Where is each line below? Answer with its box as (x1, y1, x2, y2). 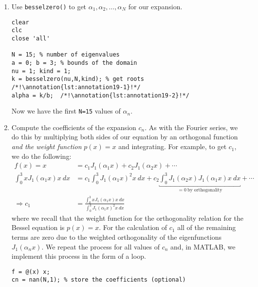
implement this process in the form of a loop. (11, 251, 146, 261)
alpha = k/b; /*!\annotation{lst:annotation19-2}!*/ (11, 92, 189, 99)
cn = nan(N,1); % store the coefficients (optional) (11, 276, 186, 284)
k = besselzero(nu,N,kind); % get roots (11, 76, 144, 83)
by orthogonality (187, 188, 222, 193)
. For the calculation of (99, 222, 167, 232)
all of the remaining (177, 222, 236, 232)
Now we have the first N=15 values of (11, 106, 121, 116)
